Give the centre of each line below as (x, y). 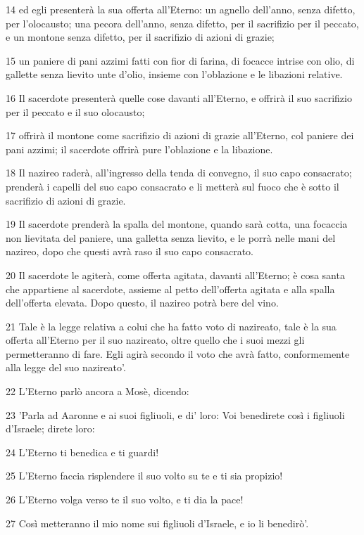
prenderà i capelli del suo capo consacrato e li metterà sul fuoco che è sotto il (172, 186)
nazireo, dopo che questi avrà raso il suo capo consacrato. (130, 251)
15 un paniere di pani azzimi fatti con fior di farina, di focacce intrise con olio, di (180, 60)
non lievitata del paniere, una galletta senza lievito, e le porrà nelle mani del (171, 237)
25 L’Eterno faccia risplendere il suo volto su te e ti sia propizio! (144, 476)
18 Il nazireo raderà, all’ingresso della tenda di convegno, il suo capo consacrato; (179, 173)
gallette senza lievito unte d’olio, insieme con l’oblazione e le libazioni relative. (174, 74)
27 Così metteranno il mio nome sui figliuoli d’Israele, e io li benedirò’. (157, 523)
